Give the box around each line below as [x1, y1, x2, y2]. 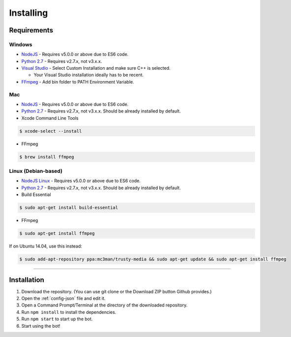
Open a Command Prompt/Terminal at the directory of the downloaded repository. [21, 302, 188, 308]
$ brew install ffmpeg [19, 154, 74, 160]
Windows [9, 41, 32, 48]
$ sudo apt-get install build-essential [19, 205, 118, 211]
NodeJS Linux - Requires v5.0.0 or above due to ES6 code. [21, 178, 141, 184]
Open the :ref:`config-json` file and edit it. [21, 295, 106, 302]
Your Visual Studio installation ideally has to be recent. [33, 72, 144, 78]
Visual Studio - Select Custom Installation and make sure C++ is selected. [21, 65, 171, 71]
